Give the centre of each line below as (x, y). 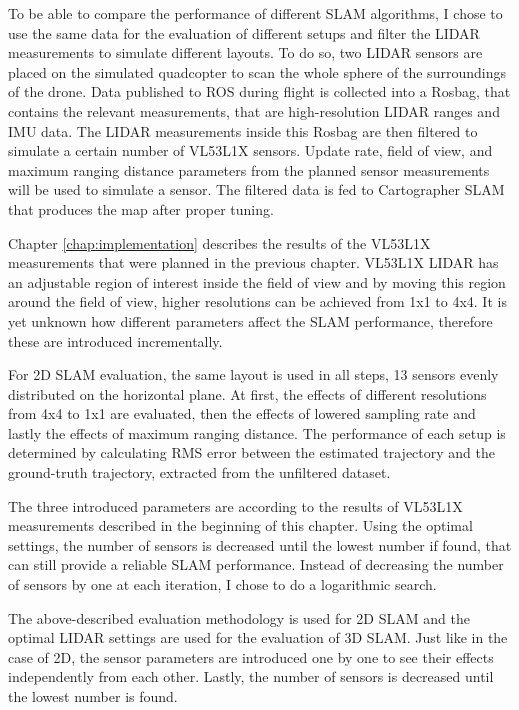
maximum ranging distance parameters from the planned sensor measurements (249, 169)
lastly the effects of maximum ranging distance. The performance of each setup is (257, 432)
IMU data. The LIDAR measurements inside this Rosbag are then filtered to (243, 130)
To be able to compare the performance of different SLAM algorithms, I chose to (255, 13)
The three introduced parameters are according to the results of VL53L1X (235, 505)
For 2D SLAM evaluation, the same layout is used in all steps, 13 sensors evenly (253, 374)
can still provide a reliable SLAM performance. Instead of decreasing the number (256, 564)
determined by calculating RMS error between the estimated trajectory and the (252, 452)
